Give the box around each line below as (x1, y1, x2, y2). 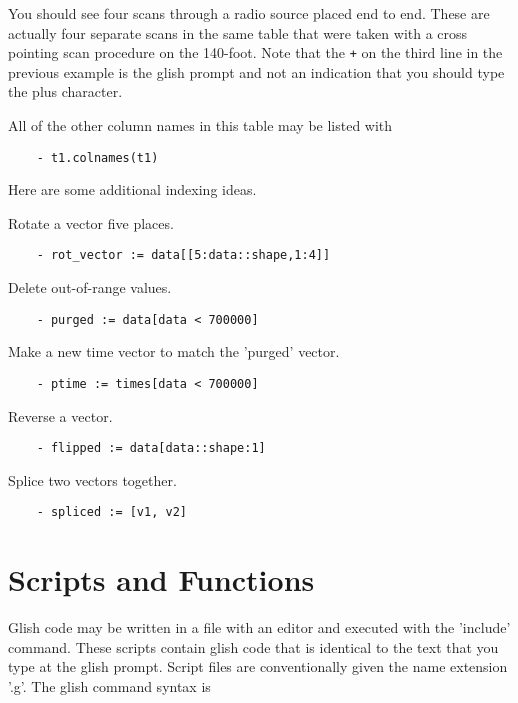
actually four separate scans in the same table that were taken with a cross (8, 22, 468, 43)
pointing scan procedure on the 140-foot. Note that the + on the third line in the (8, 42, 503, 63)
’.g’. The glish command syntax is (8, 676, 211, 697)
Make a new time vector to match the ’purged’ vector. (8, 341, 340, 362)
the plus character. (8, 81, 123, 102)
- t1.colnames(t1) (36, 150, 159, 165)
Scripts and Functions (8, 559, 315, 600)
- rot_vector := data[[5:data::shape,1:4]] (36, 248, 331, 263)
